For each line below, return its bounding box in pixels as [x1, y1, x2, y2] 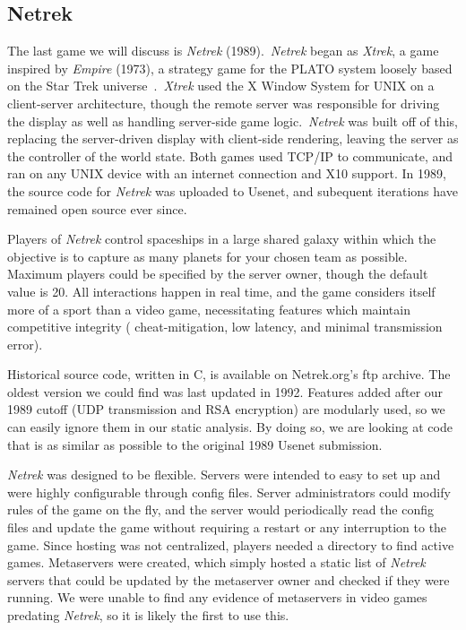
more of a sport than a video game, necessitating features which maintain [7, 299, 410, 318]
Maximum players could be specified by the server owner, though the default [7, 264, 428, 283]
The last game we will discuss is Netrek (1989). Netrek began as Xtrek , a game [7, 41, 439, 60]
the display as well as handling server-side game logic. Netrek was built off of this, [7, 111, 458, 130]
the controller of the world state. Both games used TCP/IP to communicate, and [7, 146, 453, 165]
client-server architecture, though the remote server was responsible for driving [7, 93, 440, 112]
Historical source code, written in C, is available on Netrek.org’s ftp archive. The [7, 365, 451, 384]
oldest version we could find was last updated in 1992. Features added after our [7, 382, 444, 401]
